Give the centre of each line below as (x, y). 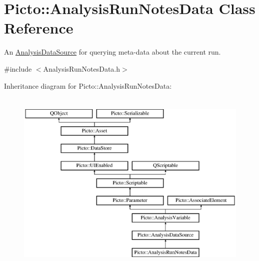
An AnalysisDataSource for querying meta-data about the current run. (112, 52)
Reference (39, 28)
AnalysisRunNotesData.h (82, 68)
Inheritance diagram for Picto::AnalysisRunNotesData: (88, 85)
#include (18, 68)
